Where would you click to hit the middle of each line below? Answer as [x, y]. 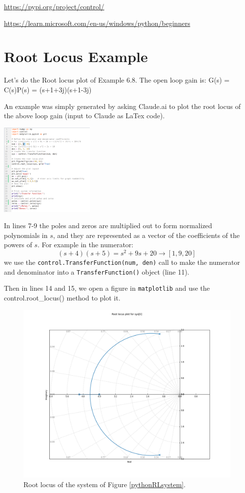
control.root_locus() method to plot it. [62, 298]
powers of [18, 245]
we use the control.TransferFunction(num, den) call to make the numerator [122, 262]
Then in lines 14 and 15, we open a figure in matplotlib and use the [107, 288]
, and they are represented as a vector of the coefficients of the [146, 235]
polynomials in [26, 235]
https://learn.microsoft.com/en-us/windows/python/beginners [97, 23]
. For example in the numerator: [85, 245]
